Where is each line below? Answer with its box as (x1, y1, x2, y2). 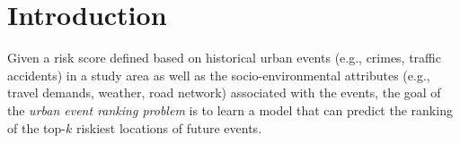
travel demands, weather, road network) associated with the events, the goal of (7, 83, 441, 102)
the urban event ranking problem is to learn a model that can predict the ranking (7, 100, 453, 119)
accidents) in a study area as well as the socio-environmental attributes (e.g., (7, 65, 430, 84)
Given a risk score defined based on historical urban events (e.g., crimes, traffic (7, 48, 441, 67)
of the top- (7, 118, 66, 137)
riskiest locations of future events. (75, 118, 262, 137)
